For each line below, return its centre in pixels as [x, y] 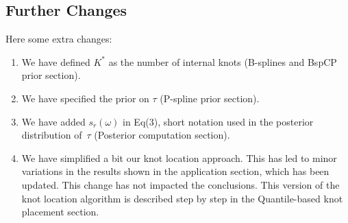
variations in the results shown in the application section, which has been [175, 171]
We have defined [56, 61]
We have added [53, 121]
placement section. [60, 212]
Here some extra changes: [59, 39]
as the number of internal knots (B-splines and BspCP [223, 61]
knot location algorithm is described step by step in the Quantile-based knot [182, 198]
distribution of [52, 135]
